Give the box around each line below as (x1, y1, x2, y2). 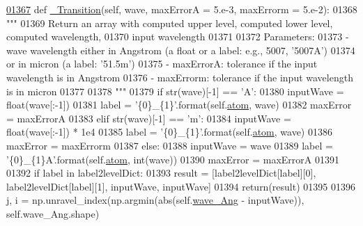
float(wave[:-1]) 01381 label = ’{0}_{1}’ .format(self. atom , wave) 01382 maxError (6, 97, 352, 112)
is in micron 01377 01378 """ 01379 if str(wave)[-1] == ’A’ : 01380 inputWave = (6, 83, 344, 98)
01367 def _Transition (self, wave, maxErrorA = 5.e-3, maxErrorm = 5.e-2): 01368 (6, 2, 357, 16)
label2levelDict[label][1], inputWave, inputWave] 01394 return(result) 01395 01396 (6, 179, 355, 193)
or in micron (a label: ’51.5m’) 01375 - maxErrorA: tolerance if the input (6, 56, 318, 71)
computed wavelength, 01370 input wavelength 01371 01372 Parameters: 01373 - (6, 29, 349, 44)
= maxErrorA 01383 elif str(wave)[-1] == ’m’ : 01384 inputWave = (6, 111, 291, 125)
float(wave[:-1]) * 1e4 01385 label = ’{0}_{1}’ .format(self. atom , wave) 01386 (6, 124, 332, 139)
